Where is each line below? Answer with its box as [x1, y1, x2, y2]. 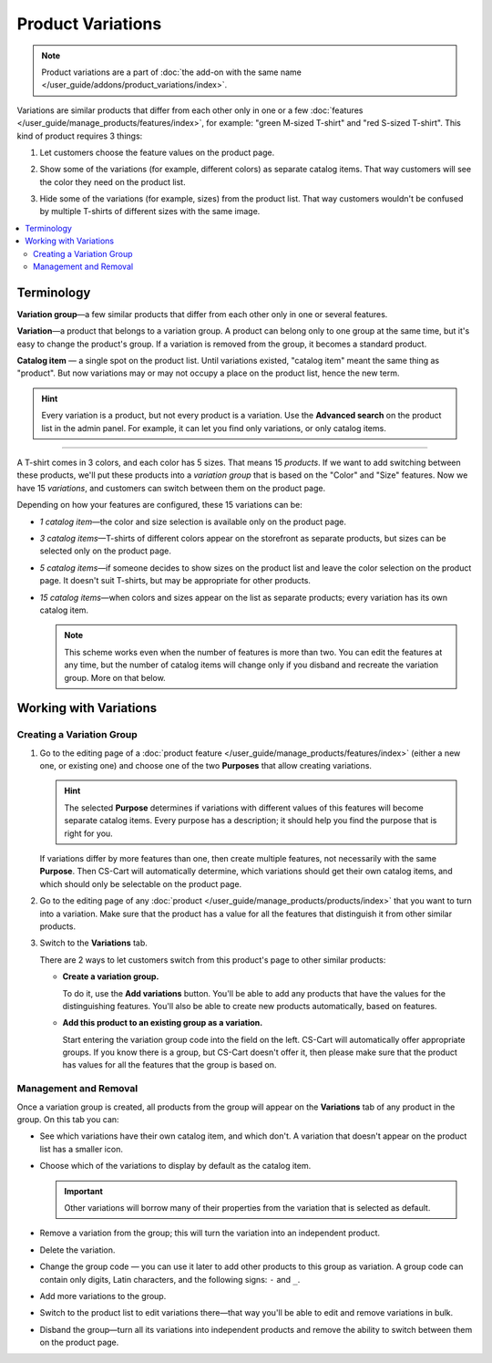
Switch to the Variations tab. [39, 937, 148, 948]
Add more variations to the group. [39, 1290, 167, 1301]
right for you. [64, 828, 113, 839]
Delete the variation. [39, 1244, 116, 1255]
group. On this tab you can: [16, 1114, 119, 1125]
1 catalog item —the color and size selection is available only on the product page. [39, 516, 346, 527]
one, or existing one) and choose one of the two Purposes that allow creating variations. [39, 760, 373, 771]
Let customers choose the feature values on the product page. [39, 147, 275, 158]
